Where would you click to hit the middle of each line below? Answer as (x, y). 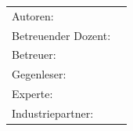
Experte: (32, 94)
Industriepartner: (53, 113)
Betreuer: (34, 55)
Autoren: (33, 15)
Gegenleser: (39, 74)
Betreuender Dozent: (61, 35)
